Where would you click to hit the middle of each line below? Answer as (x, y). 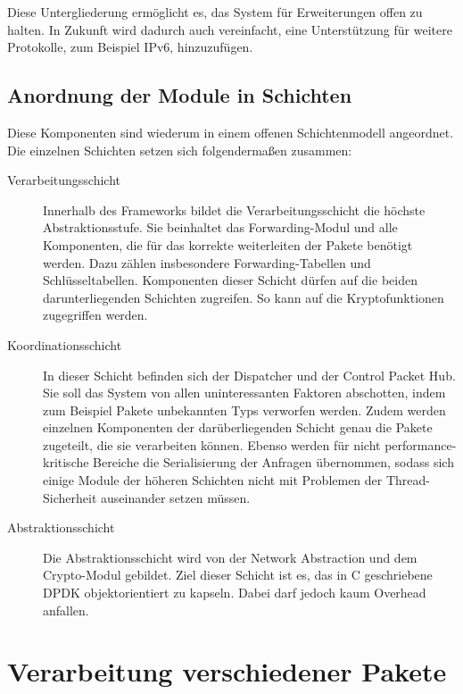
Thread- (408, 480)
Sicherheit (70, 497)
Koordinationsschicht (65, 344)
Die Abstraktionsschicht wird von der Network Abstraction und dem (230, 557)
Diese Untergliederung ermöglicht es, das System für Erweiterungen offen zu (215, 12)
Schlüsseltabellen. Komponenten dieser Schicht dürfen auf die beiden (230, 280)
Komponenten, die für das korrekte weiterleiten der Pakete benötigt (228, 244)
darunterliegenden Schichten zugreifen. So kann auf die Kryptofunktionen (244, 297)
